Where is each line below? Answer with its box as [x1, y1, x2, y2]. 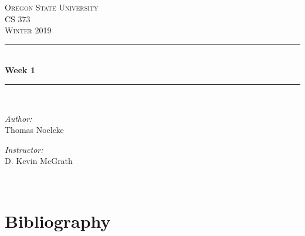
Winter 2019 [5, 24, 52, 36]
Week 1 [5, 64, 35, 76]
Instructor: [5, 143, 43, 155]
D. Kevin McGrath [5, 155, 73, 167]
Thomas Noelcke [5, 124, 64, 136]
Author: [5, 112, 32, 124]
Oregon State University [5, 1, 99, 13]
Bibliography [5, 208, 111, 232]
